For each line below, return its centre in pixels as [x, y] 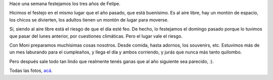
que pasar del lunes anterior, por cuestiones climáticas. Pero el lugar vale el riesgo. [96, 36]
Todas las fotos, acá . [31, 70]
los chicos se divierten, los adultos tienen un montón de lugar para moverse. [89, 19]
